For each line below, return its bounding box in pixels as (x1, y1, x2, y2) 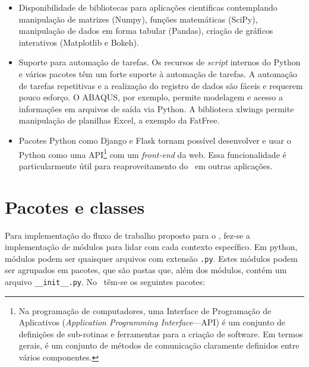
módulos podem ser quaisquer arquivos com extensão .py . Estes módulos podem (5, 252, 298, 264)
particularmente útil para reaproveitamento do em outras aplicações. (18, 159, 273, 172)
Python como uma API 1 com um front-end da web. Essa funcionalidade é (18, 146, 286, 160)
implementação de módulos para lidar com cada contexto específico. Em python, (5, 241, 298, 253)
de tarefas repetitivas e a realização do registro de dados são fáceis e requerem (18, 79, 303, 91)
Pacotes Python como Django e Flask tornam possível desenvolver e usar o (18, 134, 291, 146)
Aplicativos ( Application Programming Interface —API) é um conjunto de (18, 316, 286, 328)
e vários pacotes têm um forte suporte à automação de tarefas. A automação (18, 67, 298, 80)
